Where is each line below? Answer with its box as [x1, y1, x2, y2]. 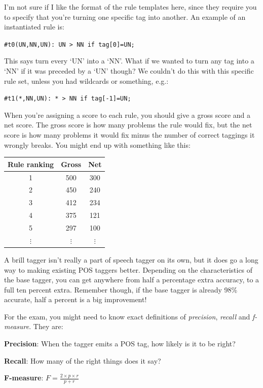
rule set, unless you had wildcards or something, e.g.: [4, 75, 169, 86]
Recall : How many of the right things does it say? [4, 355, 161, 366]
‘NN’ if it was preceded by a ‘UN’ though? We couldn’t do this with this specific [4, 66, 254, 76]
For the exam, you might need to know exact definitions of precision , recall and [4, 311, 250, 321]
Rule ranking [8, 158, 54, 169]
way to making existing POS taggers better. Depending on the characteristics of [4, 264, 253, 275]
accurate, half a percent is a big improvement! [4, 294, 147, 305]
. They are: [29, 321, 63, 332]
